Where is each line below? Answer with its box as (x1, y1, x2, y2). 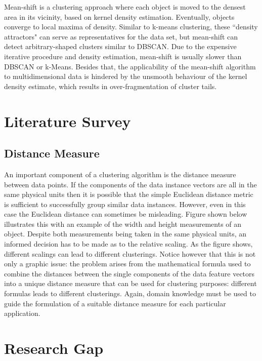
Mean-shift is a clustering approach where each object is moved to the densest (4, 2, 246, 12)
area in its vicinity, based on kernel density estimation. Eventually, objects (4, 11, 235, 22)
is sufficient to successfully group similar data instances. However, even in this (4, 198, 246, 209)
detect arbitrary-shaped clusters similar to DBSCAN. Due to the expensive (4, 41, 237, 52)
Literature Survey (4, 110, 131, 131)
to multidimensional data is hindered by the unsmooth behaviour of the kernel (4, 71, 247, 82)
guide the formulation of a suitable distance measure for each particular (4, 298, 226, 308)
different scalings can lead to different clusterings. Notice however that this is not (4, 248, 256, 259)
